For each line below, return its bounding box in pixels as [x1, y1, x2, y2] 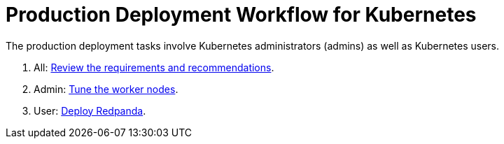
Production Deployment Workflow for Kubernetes [6, 3, 477, 27]
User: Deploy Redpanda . [34, 104, 146, 117]
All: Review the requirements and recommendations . [34, 61, 274, 73]
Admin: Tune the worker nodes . [34, 82, 178, 95]
